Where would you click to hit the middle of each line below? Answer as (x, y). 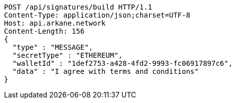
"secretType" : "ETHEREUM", (68, 55)
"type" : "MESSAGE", (53, 47)
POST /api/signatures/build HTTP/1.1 (78, 7)
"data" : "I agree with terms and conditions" (105, 71)
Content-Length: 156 (44, 31)
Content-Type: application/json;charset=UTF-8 (97, 15)
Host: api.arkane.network (55, 23)
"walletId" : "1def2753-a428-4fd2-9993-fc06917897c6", (123, 63)
